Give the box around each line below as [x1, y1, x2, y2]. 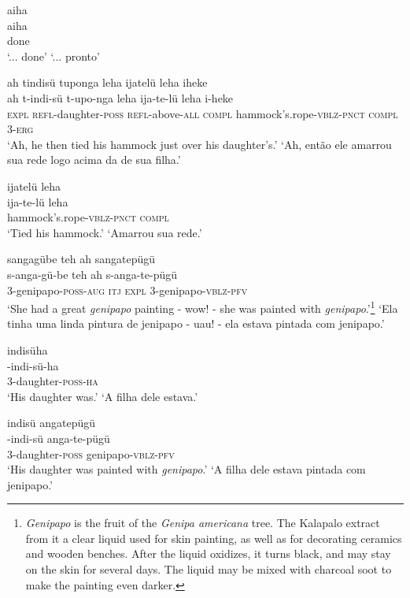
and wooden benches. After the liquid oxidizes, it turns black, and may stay [25, 545, 391, 562]
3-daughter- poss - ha [7, 373, 98, 389]
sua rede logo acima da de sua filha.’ [7, 151, 181, 168]
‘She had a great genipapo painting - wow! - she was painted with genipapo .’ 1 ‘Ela [7, 298, 398, 316]
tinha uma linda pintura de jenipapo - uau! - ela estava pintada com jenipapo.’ [7, 315, 385, 332]
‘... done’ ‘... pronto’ [7, 47, 100, 64]
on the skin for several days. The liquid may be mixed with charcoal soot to [25, 561, 392, 578]
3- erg [7, 121, 34, 137]
